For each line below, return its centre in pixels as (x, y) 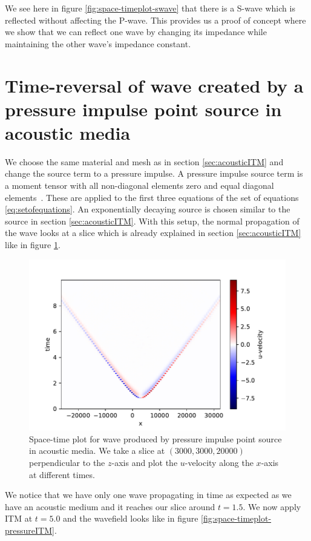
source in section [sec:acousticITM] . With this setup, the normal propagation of (152, 221)
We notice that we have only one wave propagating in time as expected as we (148, 495)
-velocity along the (219, 463)
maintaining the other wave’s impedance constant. (98, 43)
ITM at (19, 518)
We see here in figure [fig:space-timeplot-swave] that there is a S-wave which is (150, 8)
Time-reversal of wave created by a (154, 85)
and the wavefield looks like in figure (131, 518)
